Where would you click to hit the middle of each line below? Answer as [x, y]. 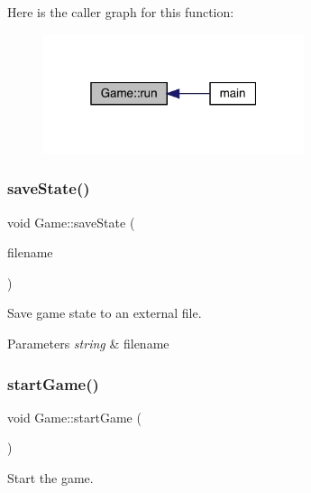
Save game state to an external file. [105, 313]
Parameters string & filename [88, 343]
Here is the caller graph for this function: [121, 12]
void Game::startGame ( [74, 417]
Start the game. [50, 477]
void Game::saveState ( [71, 222]
